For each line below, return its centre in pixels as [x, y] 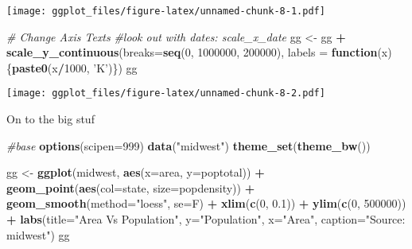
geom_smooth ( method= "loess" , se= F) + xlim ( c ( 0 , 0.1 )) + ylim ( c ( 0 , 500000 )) [206, 203]
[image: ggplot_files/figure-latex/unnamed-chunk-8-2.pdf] [166, 93]
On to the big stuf [51, 119]
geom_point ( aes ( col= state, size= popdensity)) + [131, 187]
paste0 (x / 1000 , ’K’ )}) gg [75, 67]
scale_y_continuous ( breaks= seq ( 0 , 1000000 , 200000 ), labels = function [192, 52]
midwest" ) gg [38, 234]
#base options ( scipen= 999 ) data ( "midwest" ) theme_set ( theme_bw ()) [189, 145]
